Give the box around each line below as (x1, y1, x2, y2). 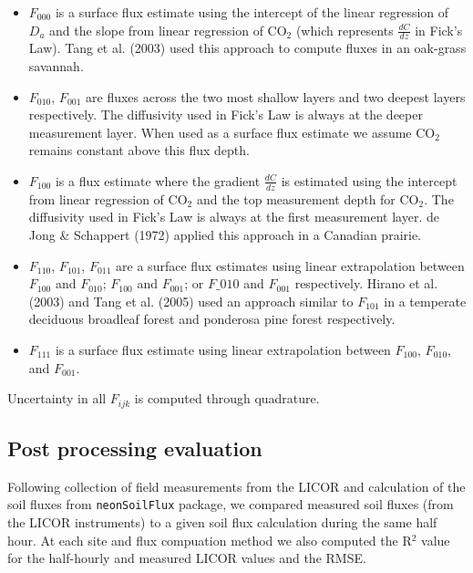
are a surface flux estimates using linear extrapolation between (116, 255, 465, 275)
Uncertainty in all (7, 389, 107, 408)
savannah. (28, 57, 84, 76)
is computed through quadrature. (134, 389, 320, 408)
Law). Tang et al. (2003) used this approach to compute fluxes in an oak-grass (28, 38, 467, 57)
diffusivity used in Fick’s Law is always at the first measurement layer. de (28, 207, 439, 226)
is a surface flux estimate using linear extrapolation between (55, 339, 391, 359)
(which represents (295, 20, 394, 39)
